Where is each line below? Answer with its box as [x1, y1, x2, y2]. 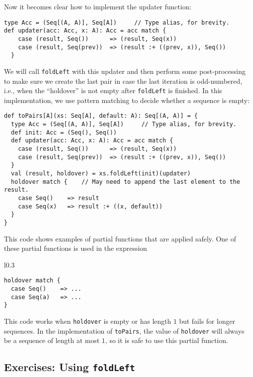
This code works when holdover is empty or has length [4, 315, 171, 326]
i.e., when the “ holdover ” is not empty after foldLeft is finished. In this [4, 85, 222, 96]
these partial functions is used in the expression [4, 243, 147, 253]
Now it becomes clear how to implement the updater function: [4, 1, 191, 11]
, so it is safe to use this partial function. [105, 335, 228, 345]
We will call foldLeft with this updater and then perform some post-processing [4, 66, 246, 76]
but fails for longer [179, 315, 235, 326]
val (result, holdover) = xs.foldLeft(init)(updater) [11, 170, 191, 177]
